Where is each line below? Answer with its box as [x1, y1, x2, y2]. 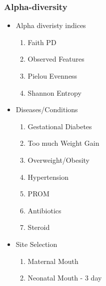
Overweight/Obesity [27, 154, 89, 165]
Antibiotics [27, 205, 61, 215]
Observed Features [27, 54, 84, 64]
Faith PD [27, 37, 56, 47]
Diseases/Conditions [15, 104, 78, 115]
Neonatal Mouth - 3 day [27, 272, 102, 283]
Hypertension [27, 171, 69, 182]
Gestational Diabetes [27, 121, 92, 131]
